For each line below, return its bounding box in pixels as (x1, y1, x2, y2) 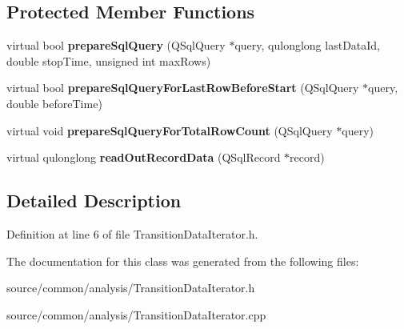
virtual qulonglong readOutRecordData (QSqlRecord (6, 149, 281, 166)
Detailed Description (6, 188, 182, 213)
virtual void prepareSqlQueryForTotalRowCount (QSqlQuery (6, 122, 333, 138)
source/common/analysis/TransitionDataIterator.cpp (6, 306, 266, 323)
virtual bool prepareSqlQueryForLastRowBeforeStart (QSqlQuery (6, 79, 359, 96)
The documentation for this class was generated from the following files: (6, 252, 359, 269)
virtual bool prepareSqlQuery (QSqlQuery (6, 37, 226, 54)
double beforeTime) (6, 94, 102, 111)
